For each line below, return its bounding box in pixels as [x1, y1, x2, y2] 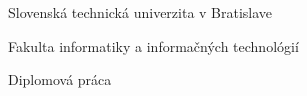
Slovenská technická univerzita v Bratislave [8, 2, 273, 22]
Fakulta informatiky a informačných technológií [8, 35, 299, 56]
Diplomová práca [8, 69, 112, 90]
